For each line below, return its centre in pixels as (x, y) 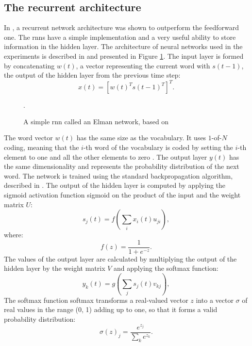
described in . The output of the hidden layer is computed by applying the (115, 185)
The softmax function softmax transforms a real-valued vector (96, 300)
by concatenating (29, 65)
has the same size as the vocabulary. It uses (141, 138)
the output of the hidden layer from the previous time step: (92, 75)
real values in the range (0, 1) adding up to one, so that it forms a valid (111, 309)
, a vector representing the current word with (143, 65)
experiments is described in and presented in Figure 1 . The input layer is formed (124, 56)
